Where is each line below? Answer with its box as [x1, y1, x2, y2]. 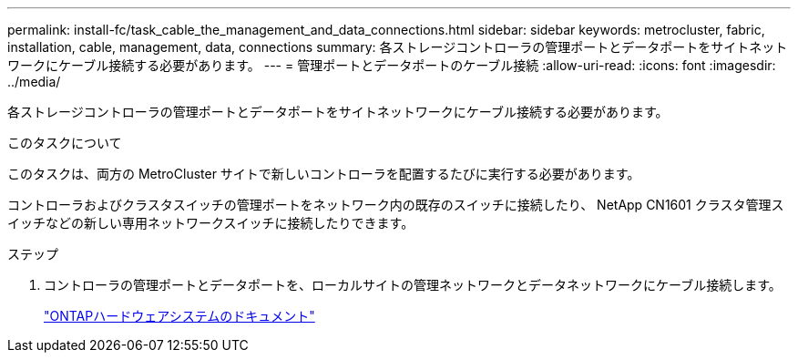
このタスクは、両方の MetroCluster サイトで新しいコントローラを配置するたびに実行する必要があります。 [7, 166, 640, 181]
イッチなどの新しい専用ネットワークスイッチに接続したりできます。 [7, 215, 414, 231]
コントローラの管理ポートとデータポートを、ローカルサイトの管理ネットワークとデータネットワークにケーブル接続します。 [44, 277, 782, 293]
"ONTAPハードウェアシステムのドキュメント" [44, 308, 315, 324]
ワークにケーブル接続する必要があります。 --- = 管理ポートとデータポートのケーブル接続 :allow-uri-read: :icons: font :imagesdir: [7, 57, 776, 73]
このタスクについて [7, 135, 122, 150]
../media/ [7, 74, 61, 89]
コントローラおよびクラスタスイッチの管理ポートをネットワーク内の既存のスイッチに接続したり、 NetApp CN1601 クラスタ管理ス [7, 197, 784, 212]
